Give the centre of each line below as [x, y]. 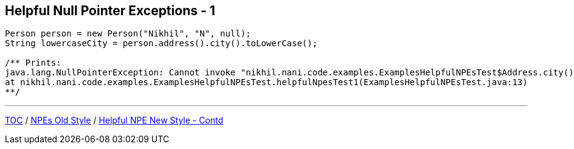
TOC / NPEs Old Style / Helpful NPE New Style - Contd [114, 120]
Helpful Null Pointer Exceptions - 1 [110, 11]
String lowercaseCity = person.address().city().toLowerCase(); [161, 43]
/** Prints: [33, 63]
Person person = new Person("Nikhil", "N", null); [128, 34]
